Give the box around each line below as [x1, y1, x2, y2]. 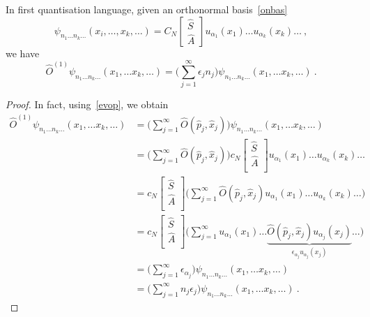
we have [6, 45, 40, 60]
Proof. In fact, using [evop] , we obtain [6, 97, 169, 112]
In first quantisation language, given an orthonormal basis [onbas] [6, 2, 288, 16]
